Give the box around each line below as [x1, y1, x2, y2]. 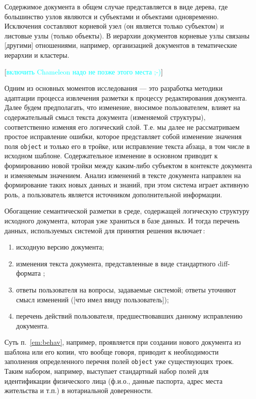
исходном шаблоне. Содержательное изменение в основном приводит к [4, 150, 218, 161]
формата [16, 268, 41, 278]
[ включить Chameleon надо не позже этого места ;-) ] [4, 66, 163, 76]
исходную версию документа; [16, 242, 104, 252]
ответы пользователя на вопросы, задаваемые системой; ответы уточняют [16, 284, 236, 294]
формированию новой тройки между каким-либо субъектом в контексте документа [4, 160, 252, 170]
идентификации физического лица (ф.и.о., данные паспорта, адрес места [4, 375, 223, 386]
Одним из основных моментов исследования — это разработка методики [4, 83, 223, 93]
